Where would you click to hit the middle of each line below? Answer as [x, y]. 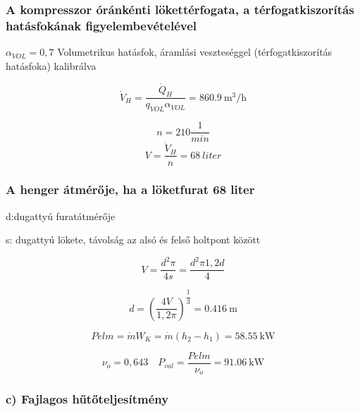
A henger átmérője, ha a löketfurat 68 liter [130, 189]
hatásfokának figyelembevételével [101, 25]
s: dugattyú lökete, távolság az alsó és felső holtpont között [133, 240]
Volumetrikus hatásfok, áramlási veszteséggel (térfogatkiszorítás [195, 52]
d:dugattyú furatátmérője [61, 216]
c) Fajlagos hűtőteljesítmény [87, 399]
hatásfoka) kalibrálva [51, 65]
